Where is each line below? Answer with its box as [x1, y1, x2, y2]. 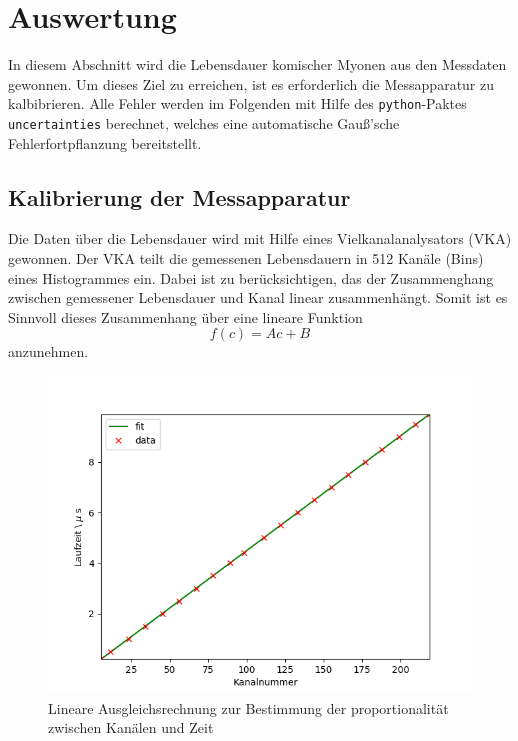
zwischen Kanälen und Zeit [48, 717, 214, 738]
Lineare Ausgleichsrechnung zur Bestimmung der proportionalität [48, 697, 449, 718]
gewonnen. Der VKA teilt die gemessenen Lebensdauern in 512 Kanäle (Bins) [8, 248, 484, 269]
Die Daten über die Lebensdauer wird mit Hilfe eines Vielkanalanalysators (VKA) [8, 228, 512, 249]
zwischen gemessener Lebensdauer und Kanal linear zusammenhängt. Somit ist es [8, 287, 508, 308]
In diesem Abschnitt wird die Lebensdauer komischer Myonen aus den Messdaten [8, 54, 507, 75]
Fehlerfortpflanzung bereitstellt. [8, 132, 202, 153]
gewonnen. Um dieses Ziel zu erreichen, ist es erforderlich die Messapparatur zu [8, 73, 495, 94]
